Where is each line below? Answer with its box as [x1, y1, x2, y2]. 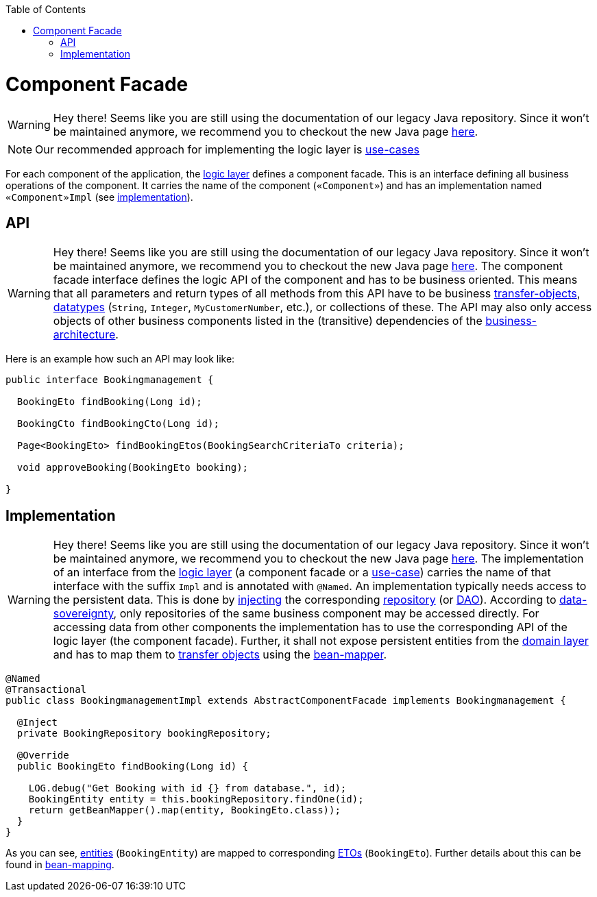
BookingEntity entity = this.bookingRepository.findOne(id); [28, 794, 364, 805]
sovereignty [53, 606, 114, 621]
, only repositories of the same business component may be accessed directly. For [113, 606, 539, 621]
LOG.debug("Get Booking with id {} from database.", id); [28, 783, 347, 794]
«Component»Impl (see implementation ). [5, 191, 193, 203]
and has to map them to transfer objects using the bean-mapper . [53, 648, 387, 662]
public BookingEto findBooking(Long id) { [16, 761, 249, 772]
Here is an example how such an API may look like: [5, 353, 235, 365]
